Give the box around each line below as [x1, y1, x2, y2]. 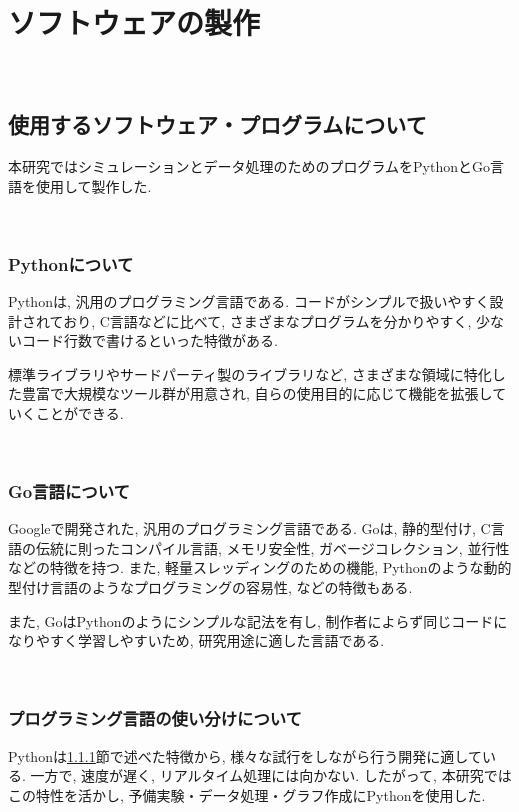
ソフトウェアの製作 [8, 2, 261, 43]
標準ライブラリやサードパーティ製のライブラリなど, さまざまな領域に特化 [8, 363, 492, 384]
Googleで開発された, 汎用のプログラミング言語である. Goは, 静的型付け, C [8, 518, 491, 539]
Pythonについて [8, 251, 134, 276]
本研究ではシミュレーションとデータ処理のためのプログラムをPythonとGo [8, 155, 490, 176]
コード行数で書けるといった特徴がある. [21, 330, 278, 351]
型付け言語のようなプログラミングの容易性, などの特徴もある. [8, 577, 413, 598]
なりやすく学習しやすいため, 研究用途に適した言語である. [8, 630, 385, 651]
